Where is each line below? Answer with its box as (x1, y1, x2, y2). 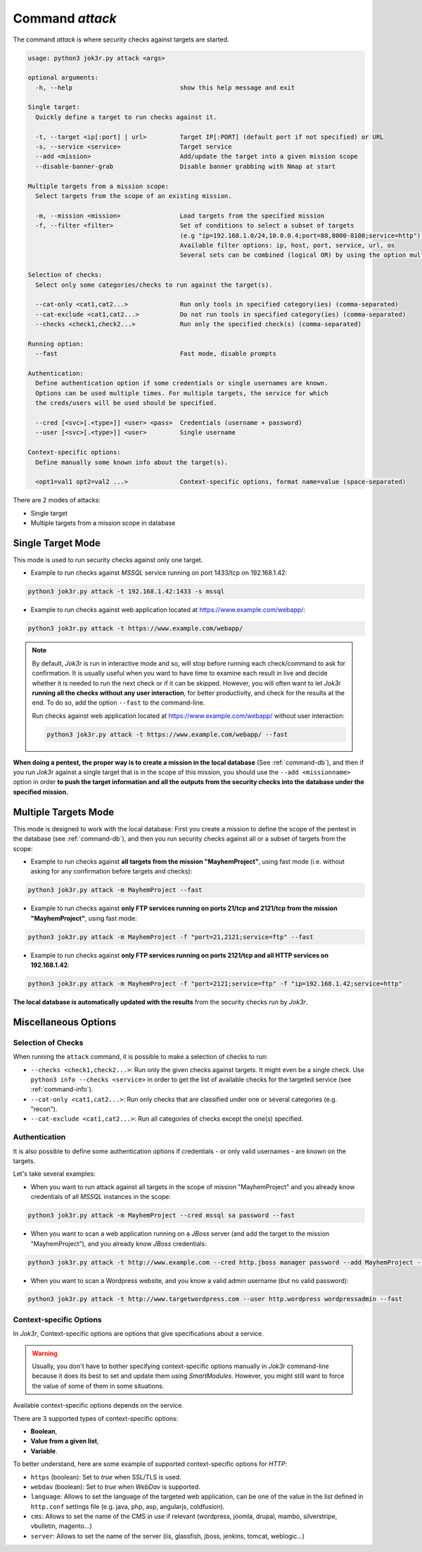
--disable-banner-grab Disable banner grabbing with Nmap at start (35, 162, 336, 170)
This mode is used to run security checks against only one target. (13, 556, 203, 564)
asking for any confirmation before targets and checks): (30, 867, 193, 876)
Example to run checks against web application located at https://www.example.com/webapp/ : (30, 606, 306, 614)
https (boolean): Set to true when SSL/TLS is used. (30, 1472, 182, 1481)
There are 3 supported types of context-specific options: (13, 1414, 179, 1422)
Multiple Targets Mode (13, 806, 115, 818)
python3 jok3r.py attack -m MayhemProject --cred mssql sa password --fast (27, 1212, 295, 1219)
